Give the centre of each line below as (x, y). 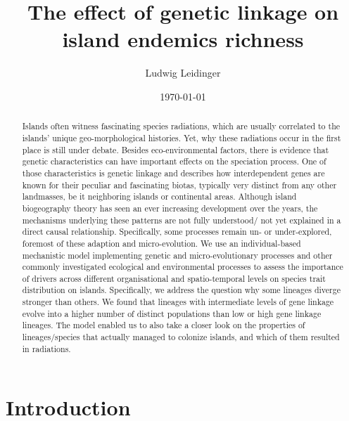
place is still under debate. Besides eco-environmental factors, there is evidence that (176, 149)
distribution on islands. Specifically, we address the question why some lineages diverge (181, 290)
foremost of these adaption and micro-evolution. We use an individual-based (161, 243)
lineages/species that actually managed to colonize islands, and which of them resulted (181, 337)
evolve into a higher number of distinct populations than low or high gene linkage (172, 313)
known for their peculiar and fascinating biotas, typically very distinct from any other (179, 184)
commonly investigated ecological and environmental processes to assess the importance (183, 267)
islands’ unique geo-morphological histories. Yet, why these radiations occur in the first (182, 137)
